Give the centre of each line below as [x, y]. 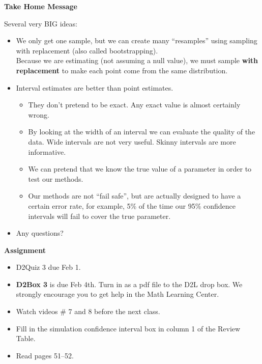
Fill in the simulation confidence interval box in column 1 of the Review [128, 328]
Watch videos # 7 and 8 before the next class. [88, 311]
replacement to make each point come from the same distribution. [122, 70]
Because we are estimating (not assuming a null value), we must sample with [137, 60]
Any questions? [40, 233]
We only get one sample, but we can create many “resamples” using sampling [137, 40]
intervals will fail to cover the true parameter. [99, 216]
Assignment [25, 250]
